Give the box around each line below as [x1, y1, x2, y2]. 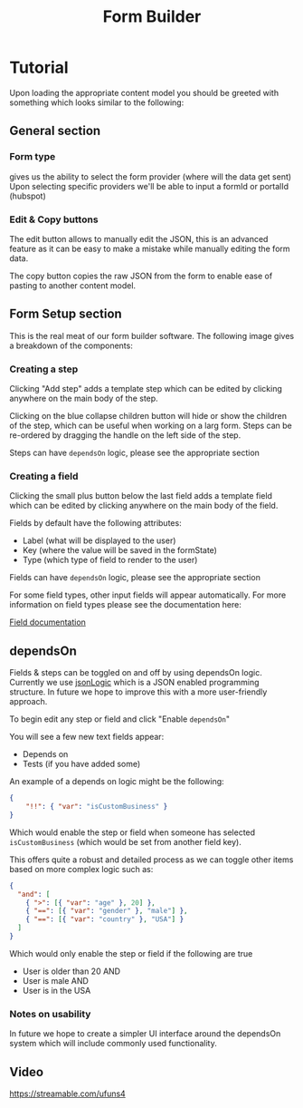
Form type [9, 151, 56, 163]
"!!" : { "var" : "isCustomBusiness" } [25, 802, 168, 812]
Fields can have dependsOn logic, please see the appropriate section [9, 572, 260, 583]
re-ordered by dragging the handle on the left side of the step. [9, 430, 241, 441]
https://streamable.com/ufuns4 [9, 1088, 127, 1099]
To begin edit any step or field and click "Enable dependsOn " [9, 714, 231, 724]
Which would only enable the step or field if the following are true [9, 948, 253, 958]
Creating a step [9, 363, 79, 375]
